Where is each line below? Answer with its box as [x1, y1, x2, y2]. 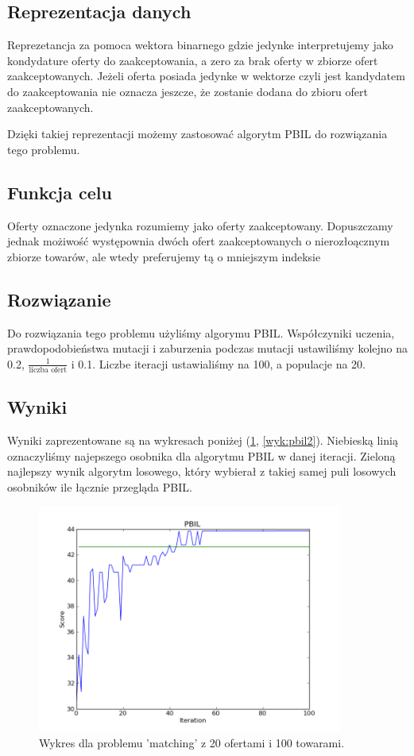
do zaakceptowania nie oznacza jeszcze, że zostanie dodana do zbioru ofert [7, 83, 369, 99]
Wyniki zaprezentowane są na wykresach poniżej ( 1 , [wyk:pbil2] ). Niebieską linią [7, 432, 398, 449]
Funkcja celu [7, 179, 112, 204]
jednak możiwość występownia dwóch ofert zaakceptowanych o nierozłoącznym [7, 233, 390, 249]
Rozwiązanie [7, 287, 111, 311]
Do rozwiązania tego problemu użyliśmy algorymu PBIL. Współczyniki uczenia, [7, 324, 395, 341]
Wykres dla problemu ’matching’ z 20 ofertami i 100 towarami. [39, 734, 345, 750]
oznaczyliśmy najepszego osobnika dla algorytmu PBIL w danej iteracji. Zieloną [7, 447, 396, 464]
